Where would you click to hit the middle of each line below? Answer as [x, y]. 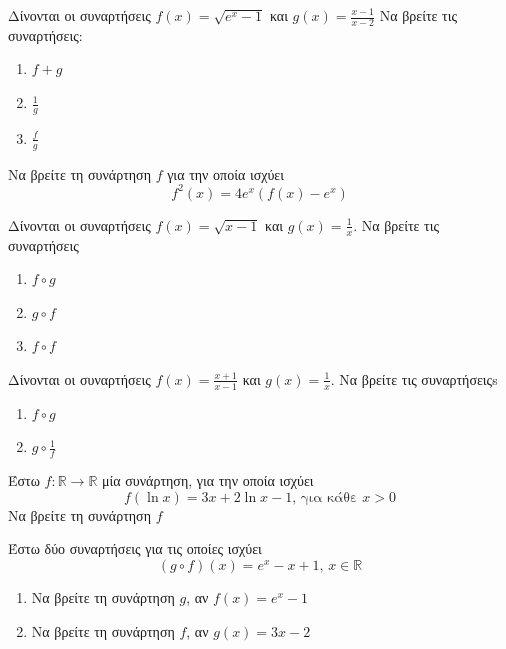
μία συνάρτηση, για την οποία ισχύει [208, 480]
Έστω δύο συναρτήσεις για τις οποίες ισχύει [135, 548]
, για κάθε [325, 497]
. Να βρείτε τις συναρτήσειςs [414, 378]
